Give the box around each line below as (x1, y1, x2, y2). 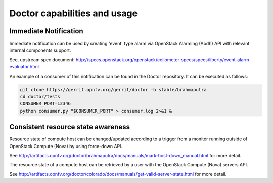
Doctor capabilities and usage (9, 8, 138, 19)
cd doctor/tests (20, 94, 61, 99)
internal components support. (9, 47, 71, 53)
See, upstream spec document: (9, 56, 75, 63)
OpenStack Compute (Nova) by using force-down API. (9, 143, 123, 149)
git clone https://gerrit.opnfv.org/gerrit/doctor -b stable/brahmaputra (20, 87, 207, 92)
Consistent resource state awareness (9, 123, 130, 131)
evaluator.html (9, 64, 39, 70)
